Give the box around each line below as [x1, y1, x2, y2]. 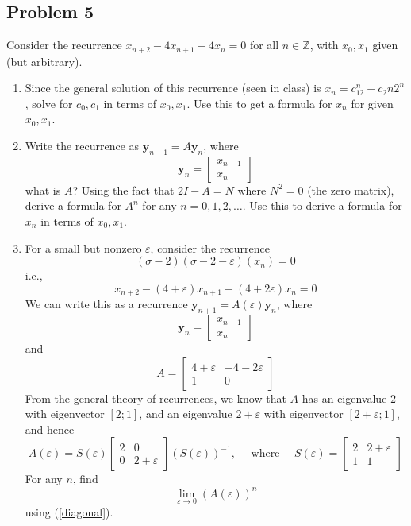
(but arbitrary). [6, 52, 83, 69]
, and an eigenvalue [139, 405, 232, 422]
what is [25, 181, 61, 198]
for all [249, 37, 279, 53]
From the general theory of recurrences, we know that [25, 389, 286, 406]
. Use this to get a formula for [186, 95, 332, 111]
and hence [25, 420, 75, 437]
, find [72, 470, 98, 487]
